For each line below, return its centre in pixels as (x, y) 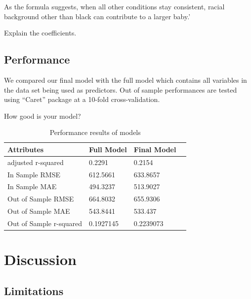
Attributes (26, 149)
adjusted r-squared (36, 162)
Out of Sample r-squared (45, 223)
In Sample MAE (32, 186)
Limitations (34, 290)
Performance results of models (95, 132)
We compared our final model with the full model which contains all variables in (125, 80)
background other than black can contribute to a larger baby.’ (97, 16)
